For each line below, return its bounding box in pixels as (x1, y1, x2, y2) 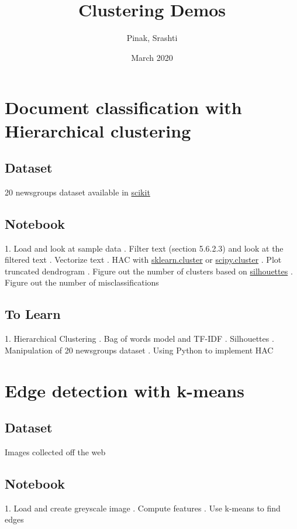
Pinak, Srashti (126, 32, 178, 44)
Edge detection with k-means (5, 378, 244, 402)
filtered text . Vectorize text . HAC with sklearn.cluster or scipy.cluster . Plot (5, 253, 282, 266)
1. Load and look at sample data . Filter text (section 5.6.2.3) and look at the (5, 242, 284, 254)
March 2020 (131, 51, 173, 63)
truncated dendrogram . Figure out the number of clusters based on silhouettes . (5, 264, 293, 277)
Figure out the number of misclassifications (5, 276, 159, 288)
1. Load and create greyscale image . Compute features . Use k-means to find (5, 501, 281, 514)
